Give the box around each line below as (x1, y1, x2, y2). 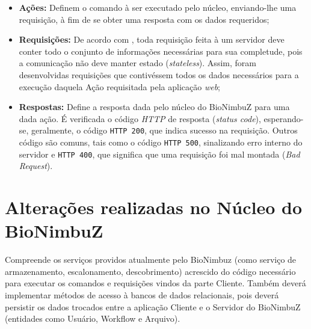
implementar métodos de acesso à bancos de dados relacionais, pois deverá (5, 289, 279, 301)
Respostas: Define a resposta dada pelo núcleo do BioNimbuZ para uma (19, 100, 290, 113)
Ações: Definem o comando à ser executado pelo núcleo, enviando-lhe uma (19, 1, 297, 13)
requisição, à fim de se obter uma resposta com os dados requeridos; (19, 13, 269, 25)
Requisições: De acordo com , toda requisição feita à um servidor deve (19, 33, 285, 46)
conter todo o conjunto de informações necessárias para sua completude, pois (19, 45, 303, 57)
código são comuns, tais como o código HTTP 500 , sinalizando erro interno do (19, 136, 303, 148)
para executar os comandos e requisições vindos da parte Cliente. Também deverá (5, 277, 306, 289)
